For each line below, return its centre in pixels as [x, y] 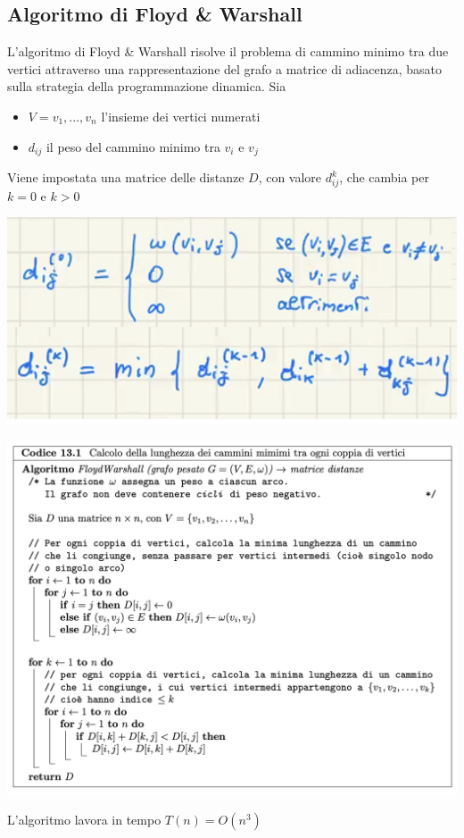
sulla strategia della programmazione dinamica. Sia [147, 86]
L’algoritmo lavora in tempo [84, 820]
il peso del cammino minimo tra [133, 146]
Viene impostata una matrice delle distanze [126, 177]
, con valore [290, 177]
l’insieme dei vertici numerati [181, 116]
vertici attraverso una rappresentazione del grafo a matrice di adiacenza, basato [224, 68]
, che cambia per [384, 177]
